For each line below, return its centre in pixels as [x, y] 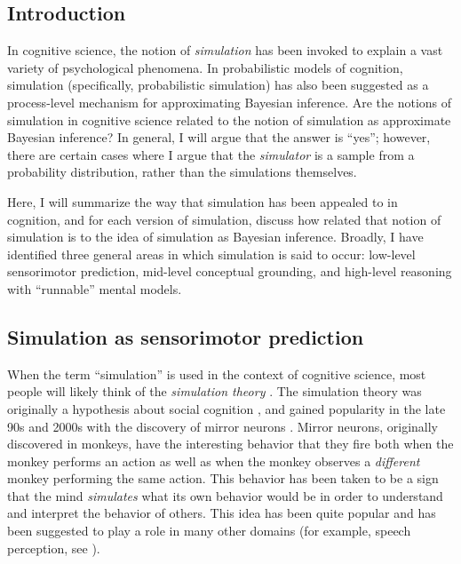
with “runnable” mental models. [95, 288]
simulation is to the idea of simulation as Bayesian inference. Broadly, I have [215, 237]
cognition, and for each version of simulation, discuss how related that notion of [224, 219]
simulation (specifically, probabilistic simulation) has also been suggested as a [218, 85]
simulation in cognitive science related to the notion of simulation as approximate [229, 119]
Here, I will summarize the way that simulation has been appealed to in [203, 201]
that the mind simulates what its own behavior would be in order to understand [225, 495]
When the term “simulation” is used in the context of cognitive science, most [217, 373]
